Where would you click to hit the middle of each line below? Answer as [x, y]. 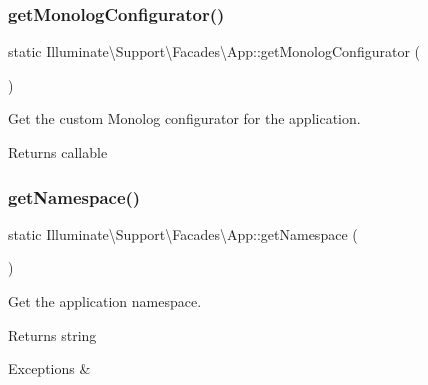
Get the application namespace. [105, 301]
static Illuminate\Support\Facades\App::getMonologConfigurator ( [214, 51]
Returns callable [58, 152]
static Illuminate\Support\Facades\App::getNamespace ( [183, 233]
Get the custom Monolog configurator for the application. [184, 118]
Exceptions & [49, 368]
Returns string [52, 334]
